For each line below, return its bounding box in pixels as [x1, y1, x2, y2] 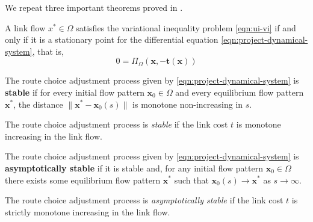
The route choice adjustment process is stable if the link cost [5, 118, 228, 131]
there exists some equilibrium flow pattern [5, 173, 161, 186]
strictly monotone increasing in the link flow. [5, 205, 170, 218]
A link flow [5, 21, 46, 34]
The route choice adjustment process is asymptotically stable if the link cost [5, 194, 284, 206]
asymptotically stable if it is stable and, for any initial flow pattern [5, 161, 263, 174]
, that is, [32, 45, 64, 57]
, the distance [13, 97, 63, 110]
